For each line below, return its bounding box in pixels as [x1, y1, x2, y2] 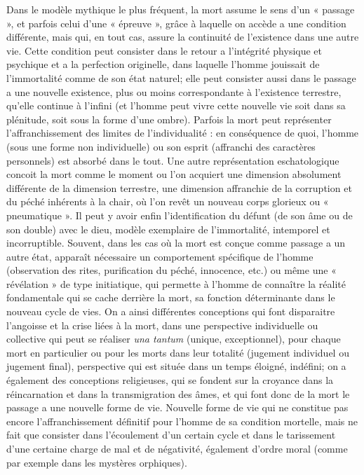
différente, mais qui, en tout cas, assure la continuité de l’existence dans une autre [6, 29, 359, 44]
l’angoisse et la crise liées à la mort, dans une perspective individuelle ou [6, 317, 318, 332]
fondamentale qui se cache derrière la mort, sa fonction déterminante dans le [6, 290, 335, 305]
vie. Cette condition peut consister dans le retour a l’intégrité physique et [6, 43, 323, 57]
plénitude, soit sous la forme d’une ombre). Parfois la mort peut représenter [6, 111, 332, 126]
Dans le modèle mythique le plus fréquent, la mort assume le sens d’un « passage [6, 2, 355, 16]
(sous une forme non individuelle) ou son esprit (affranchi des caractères [6, 139, 316, 153]
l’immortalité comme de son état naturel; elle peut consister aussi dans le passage [6, 70, 356, 85]
